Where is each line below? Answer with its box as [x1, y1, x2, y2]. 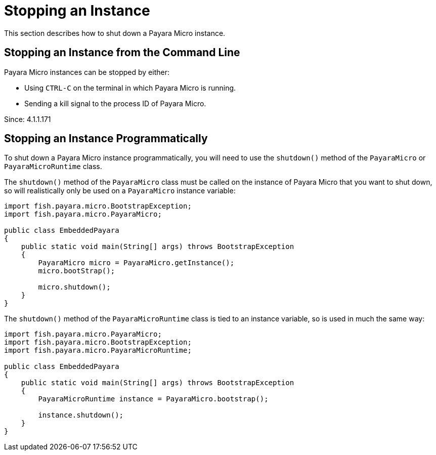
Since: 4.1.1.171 [4, 114, 51, 123]
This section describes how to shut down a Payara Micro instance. [4, 28, 226, 37]
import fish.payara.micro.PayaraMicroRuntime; [4, 346, 192, 355]
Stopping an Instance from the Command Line [4, 46, 240, 59]
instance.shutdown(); [38, 411, 124, 420]
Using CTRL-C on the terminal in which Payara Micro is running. [24, 83, 236, 92]
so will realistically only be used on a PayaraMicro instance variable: [4, 186, 236, 195]
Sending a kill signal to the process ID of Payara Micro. [24, 99, 206, 108]
